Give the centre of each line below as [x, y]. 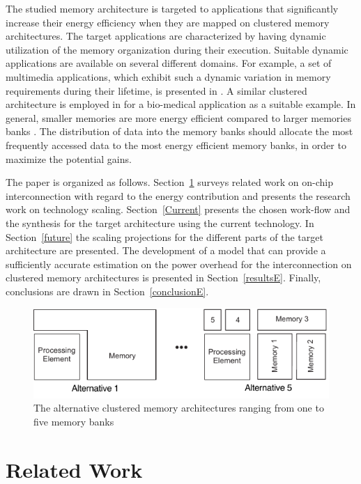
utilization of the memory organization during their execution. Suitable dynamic [177, 49]
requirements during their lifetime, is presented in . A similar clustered [156, 90]
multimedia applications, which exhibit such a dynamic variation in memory [168, 76]
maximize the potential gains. [69, 158]
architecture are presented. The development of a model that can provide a [166, 250]
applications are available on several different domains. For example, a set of [169, 63]
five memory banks [74, 421]
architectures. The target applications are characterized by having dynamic [166, 36]
